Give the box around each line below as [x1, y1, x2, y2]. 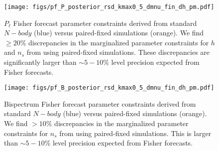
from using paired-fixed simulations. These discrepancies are [26, 47, 210, 57]
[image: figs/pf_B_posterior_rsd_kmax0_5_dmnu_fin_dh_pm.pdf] [4, 84, 215, 92]
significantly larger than [4, 57, 77, 67]
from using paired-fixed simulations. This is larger [59, 128, 212, 138]
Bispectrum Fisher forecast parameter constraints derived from [4, 98, 196, 109]
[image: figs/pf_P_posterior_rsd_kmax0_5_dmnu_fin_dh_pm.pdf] [4, 3, 215, 10]
